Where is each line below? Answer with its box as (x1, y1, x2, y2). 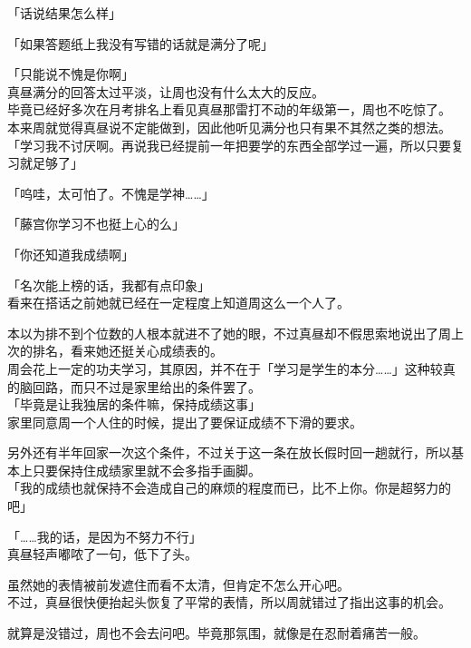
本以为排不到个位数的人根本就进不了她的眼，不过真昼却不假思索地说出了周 (7, 323, 451, 342)
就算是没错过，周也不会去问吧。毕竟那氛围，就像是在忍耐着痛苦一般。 (7, 623, 426, 643)
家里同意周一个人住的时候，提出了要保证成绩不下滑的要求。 (7, 412, 362, 431)
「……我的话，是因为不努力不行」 (7, 526, 202, 545)
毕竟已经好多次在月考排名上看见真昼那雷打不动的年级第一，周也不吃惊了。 (7, 100, 451, 119)
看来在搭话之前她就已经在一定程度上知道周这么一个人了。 (7, 293, 350, 312)
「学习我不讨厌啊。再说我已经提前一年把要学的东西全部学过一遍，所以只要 (7, 135, 451, 154)
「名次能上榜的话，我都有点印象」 (7, 275, 210, 294)
